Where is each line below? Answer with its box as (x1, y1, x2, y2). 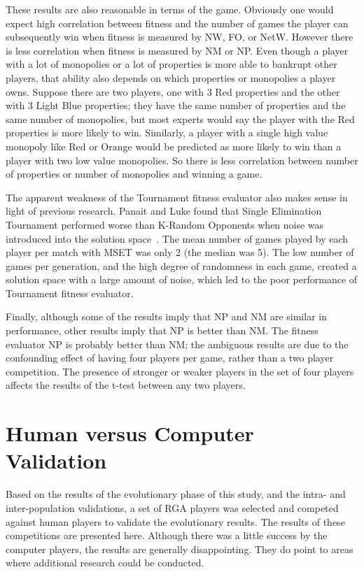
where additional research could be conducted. (6, 555, 204, 570)
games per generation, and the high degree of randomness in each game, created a (6, 258, 357, 273)
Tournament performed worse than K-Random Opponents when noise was (6, 217, 324, 231)
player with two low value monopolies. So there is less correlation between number (6, 152, 358, 167)
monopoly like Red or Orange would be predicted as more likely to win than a (6, 138, 342, 153)
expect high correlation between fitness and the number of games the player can (6, 15, 349, 30)
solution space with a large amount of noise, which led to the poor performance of (6, 272, 358, 287)
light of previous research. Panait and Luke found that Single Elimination (6, 203, 322, 218)
